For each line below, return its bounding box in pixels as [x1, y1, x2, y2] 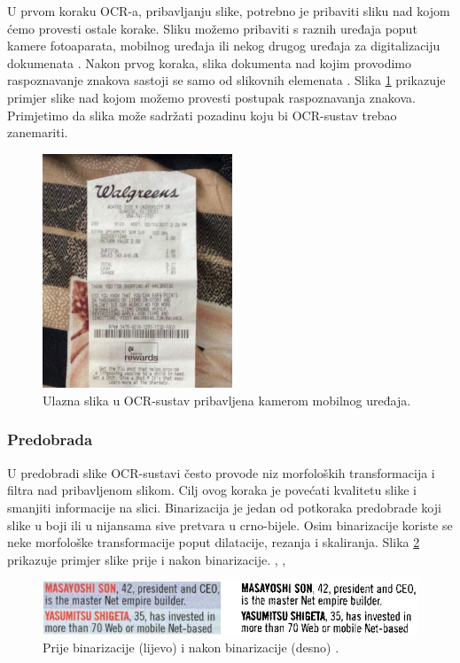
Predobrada [7, 428, 93, 451]
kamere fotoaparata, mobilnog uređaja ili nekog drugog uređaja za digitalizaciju [7, 36, 441, 55]
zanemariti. [7, 123, 68, 142]
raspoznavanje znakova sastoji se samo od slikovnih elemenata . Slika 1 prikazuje [7, 71, 446, 89]
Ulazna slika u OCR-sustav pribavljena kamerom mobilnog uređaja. [43, 390, 411, 409]
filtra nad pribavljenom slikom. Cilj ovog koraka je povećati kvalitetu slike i [7, 481, 417, 499]
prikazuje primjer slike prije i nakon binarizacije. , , [7, 550, 286, 568]
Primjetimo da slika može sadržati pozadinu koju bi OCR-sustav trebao [7, 105, 397, 124]
